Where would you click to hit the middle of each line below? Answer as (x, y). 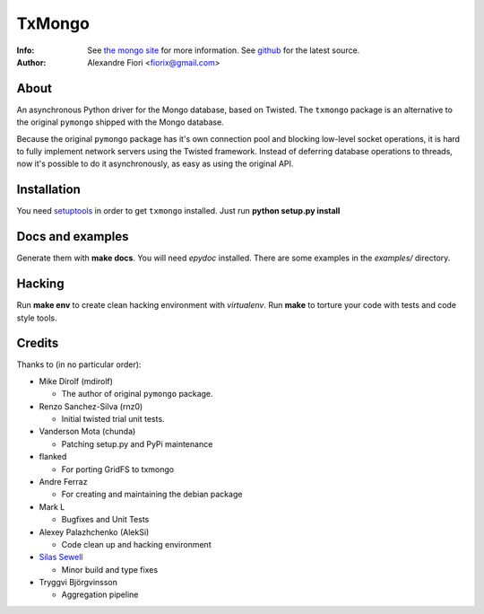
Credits (38, 343)
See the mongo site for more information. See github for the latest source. (224, 50)
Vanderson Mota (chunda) (87, 432)
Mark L (52, 506)
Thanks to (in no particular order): (79, 364)
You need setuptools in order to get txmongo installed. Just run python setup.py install (178, 211)
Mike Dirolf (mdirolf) (76, 381)
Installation (48, 190)
